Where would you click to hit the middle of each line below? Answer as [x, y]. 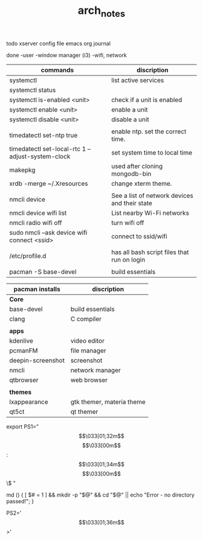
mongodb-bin [131, 174]
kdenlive [21, 340]
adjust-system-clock [40, 156]
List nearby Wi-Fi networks [150, 213]
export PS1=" [23, 427]
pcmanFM [24, 351]
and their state [132, 203]
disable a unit [130, 119]
